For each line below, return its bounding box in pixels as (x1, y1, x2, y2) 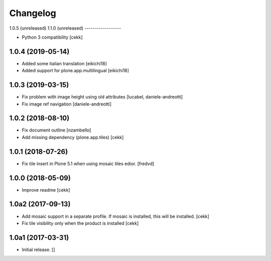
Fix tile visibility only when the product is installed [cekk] (22, 220, 139, 226)
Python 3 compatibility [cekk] (22, 34, 83, 40)
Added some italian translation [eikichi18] (22, 60, 107, 66)
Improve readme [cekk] (22, 187, 70, 193)
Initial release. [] (22, 246, 55, 252)
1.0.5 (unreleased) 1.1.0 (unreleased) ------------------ (9, 25, 121, 31)
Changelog (9, 8, 56, 19)
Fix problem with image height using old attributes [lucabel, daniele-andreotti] (22, 94, 183, 100)
